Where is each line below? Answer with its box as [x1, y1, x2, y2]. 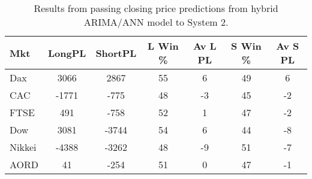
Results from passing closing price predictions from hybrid [34, 1, 278, 15]
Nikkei [10, 140, 37, 154]
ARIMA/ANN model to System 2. [83, 15, 229, 29]
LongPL [48, 45, 86, 60]
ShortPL [95, 45, 137, 60]
